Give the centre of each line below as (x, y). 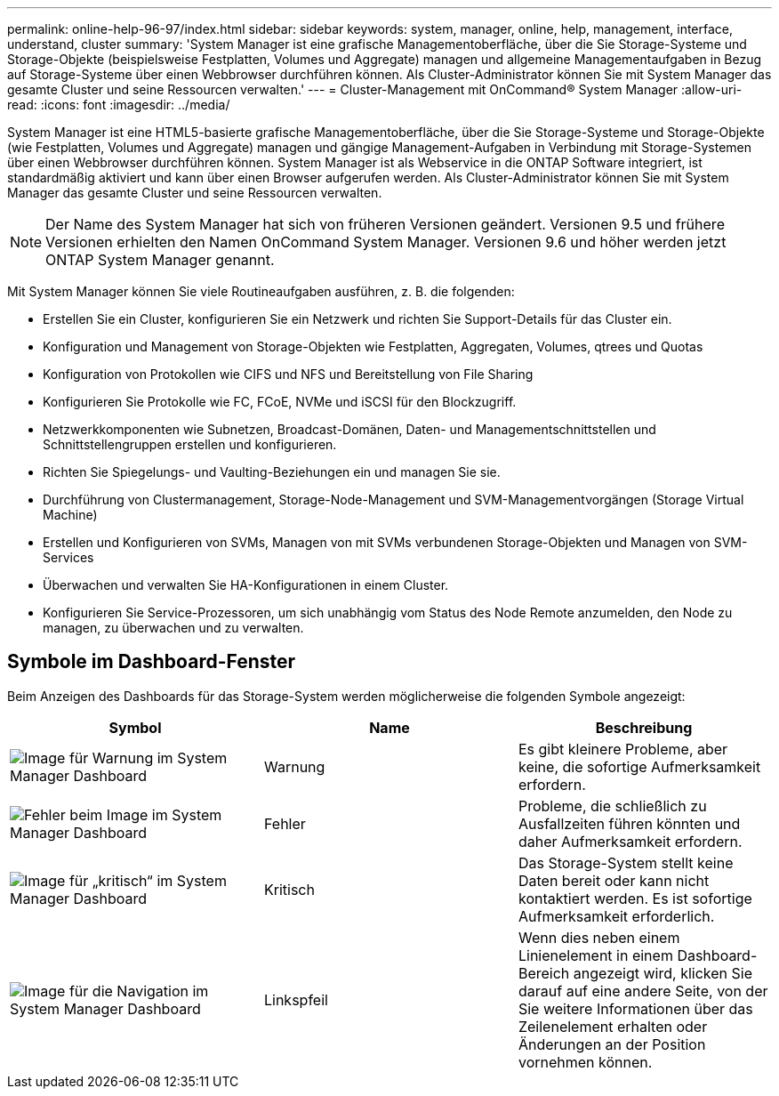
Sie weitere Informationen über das (635, 1008)
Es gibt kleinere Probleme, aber (623, 749)
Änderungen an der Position (612, 1044)
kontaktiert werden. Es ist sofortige (635, 898)
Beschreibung (644, 727)
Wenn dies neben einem (599, 937)
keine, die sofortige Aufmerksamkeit (639, 766)
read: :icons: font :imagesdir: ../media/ (119, 105)
